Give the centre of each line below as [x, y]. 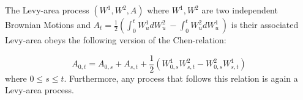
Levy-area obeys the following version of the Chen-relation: [116, 40]
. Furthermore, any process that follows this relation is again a [181, 78]
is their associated [265, 24]
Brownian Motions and [48, 24]
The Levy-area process [47, 10]
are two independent [240, 10]
